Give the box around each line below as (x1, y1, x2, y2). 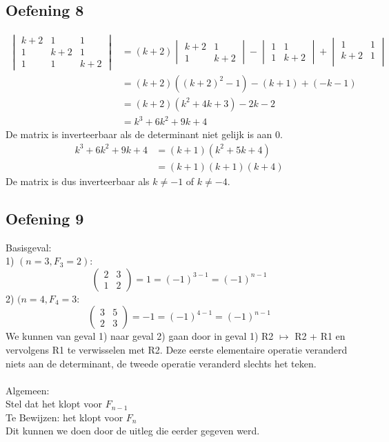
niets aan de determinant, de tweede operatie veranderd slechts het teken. (6, 356, 317, 370)
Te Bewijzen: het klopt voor (6, 410, 123, 424)
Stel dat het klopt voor (6, 396, 103, 411)
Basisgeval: (6, 240, 52, 254)
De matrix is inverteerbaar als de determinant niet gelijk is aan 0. (6, 127, 283, 142)
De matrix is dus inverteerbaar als (6, 173, 150, 188)
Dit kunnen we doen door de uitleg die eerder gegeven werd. (6, 423, 260, 438)
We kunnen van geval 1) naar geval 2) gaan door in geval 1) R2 (6, 329, 274, 343)
